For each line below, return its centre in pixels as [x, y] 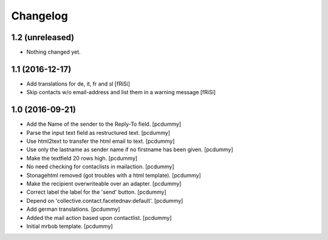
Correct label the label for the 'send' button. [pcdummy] [96, 192]
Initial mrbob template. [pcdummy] [70, 226]
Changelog [39, 16]
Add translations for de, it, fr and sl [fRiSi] [78, 84]
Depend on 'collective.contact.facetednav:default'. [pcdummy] [105, 201]
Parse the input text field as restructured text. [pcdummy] [98, 132]
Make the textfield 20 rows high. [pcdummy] [82, 158]
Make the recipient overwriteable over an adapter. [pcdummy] [104, 183]
